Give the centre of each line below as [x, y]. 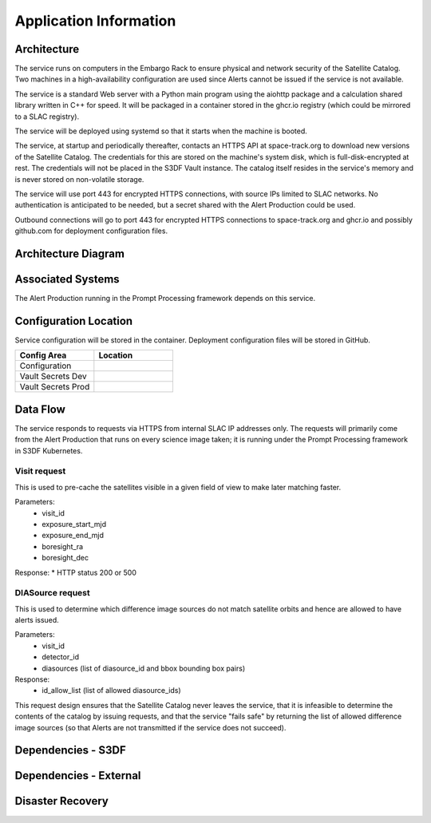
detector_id [61, 657]
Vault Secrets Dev [53, 377]
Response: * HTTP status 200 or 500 [76, 572]
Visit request [40, 471]
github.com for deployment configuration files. [91, 231]
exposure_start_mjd [74, 524]
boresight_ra [63, 546]
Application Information [95, 21]
